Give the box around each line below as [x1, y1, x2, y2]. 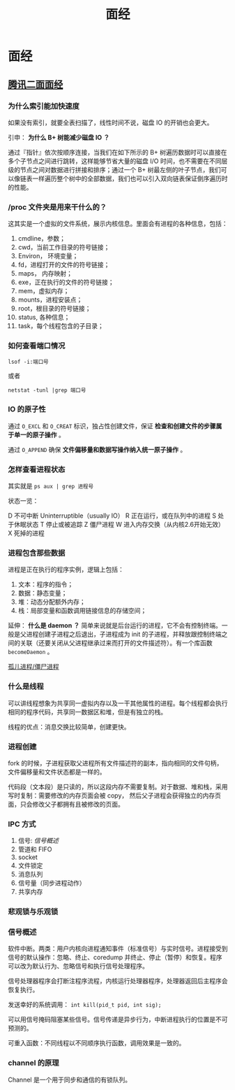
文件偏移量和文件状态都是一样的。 [8, 767, 106, 776]
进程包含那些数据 [8, 548, 66, 558]
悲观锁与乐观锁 [8, 907, 59, 916]
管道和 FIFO [17, 845, 52, 854]
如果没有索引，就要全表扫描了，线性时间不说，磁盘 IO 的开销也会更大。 [8, 118, 213, 127]
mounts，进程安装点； [17, 295, 83, 304]
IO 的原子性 [8, 404, 46, 414]
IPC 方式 [8, 819, 36, 829]
